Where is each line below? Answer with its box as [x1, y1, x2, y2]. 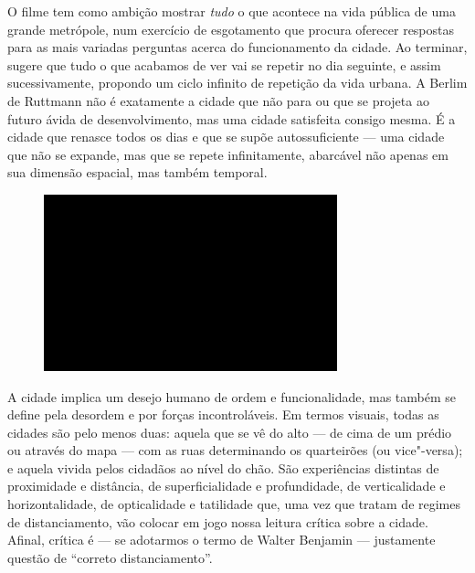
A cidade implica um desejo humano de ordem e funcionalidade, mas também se [7, 387, 457, 406]
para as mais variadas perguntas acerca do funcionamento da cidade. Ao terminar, [7, 37, 468, 57]
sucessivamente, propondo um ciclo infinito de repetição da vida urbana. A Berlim [7, 73, 468, 92]
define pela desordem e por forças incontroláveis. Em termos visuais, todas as [7, 405, 439, 424]
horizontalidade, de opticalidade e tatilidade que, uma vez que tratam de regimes [7, 494, 461, 514]
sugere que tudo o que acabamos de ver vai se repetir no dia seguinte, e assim [7, 55, 441, 74]
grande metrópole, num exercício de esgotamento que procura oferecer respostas [7, 19, 455, 38]
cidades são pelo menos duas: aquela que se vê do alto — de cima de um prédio [7, 422, 452, 441]
